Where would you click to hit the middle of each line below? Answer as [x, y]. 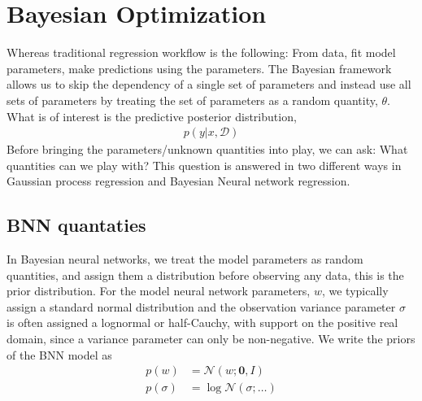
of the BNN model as [59, 354]
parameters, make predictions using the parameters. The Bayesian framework [199, 68]
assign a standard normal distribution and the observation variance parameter [201, 306]
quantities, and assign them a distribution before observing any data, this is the [205, 275]
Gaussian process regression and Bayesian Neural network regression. [178, 181]
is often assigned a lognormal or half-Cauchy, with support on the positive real [202, 323]
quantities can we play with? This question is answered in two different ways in [204, 165]
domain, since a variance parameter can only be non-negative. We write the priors [211, 339]
